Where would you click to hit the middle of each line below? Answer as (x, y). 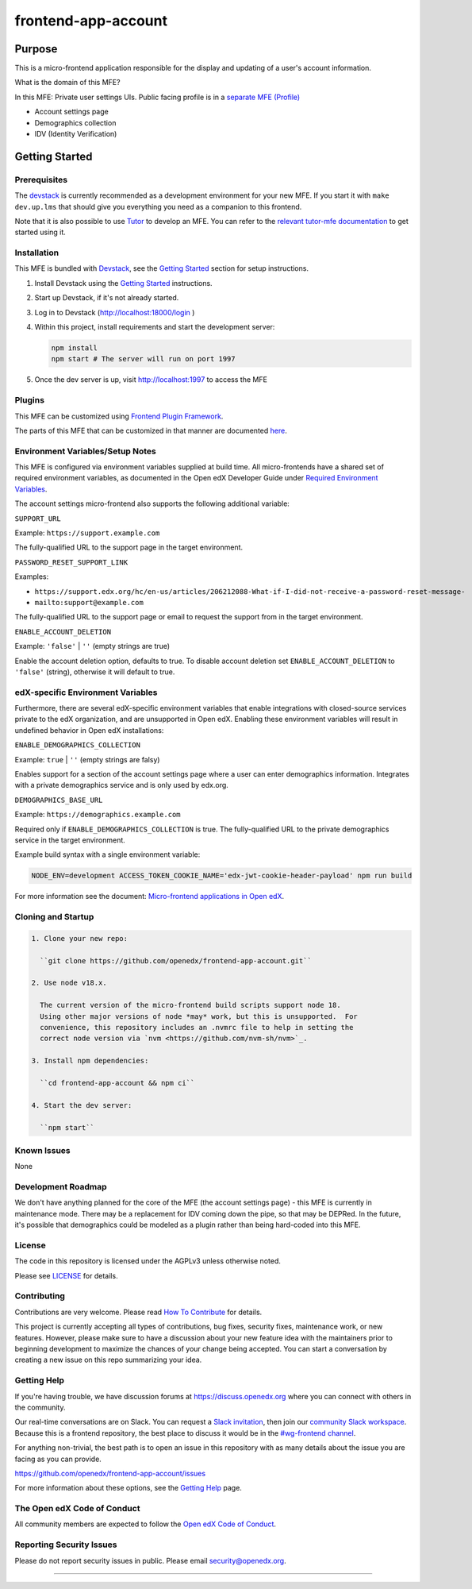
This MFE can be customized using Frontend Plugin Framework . (119, 416)
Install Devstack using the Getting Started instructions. (124, 283)
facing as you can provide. (58, 1459)
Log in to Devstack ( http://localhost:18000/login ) (115, 312)
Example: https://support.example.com (87, 533)
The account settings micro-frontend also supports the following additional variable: (152, 503)
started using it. (40, 232)
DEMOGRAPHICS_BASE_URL (59, 800)
